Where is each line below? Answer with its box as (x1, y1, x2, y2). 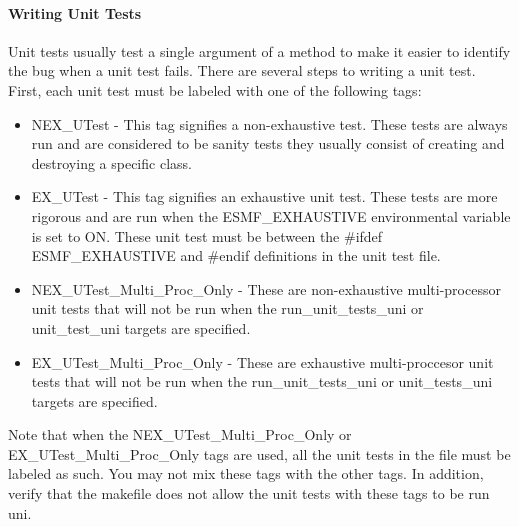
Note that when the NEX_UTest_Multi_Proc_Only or (8, 424, 352, 445)
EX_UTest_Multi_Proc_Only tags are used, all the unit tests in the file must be (8, 443, 511, 464)
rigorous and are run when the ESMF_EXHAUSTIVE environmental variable (31, 205, 511, 226)
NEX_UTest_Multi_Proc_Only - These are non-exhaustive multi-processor (31, 278, 501, 299)
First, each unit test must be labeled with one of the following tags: (8, 79, 422, 100)
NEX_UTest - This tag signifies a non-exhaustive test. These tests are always (31, 113, 508, 134)
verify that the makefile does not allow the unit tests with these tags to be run (8, 483, 490, 504)
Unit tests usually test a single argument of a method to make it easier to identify (8, 40, 511, 61)
